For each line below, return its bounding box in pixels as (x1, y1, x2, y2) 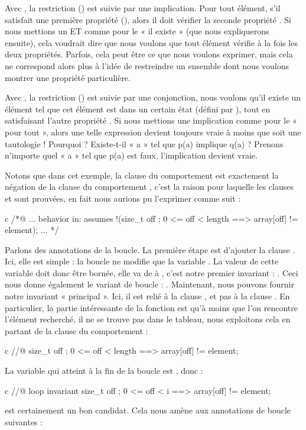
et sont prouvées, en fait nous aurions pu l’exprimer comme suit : (5, 192, 241, 204)
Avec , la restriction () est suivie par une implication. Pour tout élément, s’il (5, 2, 281, 14)
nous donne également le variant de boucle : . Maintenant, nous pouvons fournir (5, 278, 294, 290)
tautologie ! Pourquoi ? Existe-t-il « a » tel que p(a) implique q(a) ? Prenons (5, 137, 284, 150)
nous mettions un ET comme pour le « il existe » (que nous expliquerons (5, 25, 269, 37)
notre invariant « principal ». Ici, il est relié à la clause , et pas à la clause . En (5, 290, 290, 302)
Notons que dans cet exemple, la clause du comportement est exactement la (5, 169, 279, 181)
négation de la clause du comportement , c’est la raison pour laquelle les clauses (5, 180, 294, 193)
